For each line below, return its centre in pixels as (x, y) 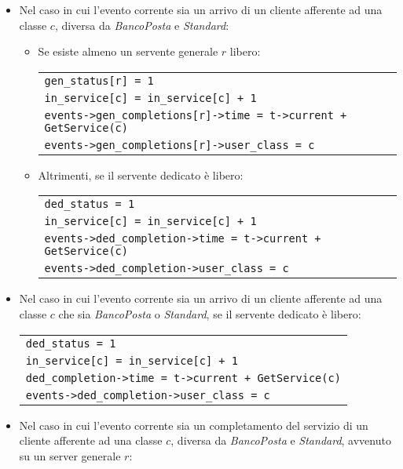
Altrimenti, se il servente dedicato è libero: (141, 175)
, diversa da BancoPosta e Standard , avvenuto (281, 440)
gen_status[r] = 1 (99, 80)
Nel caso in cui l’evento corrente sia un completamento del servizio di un (194, 425)
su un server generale (70, 455)
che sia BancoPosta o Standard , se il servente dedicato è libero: (210, 313)
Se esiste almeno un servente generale (128, 51)
